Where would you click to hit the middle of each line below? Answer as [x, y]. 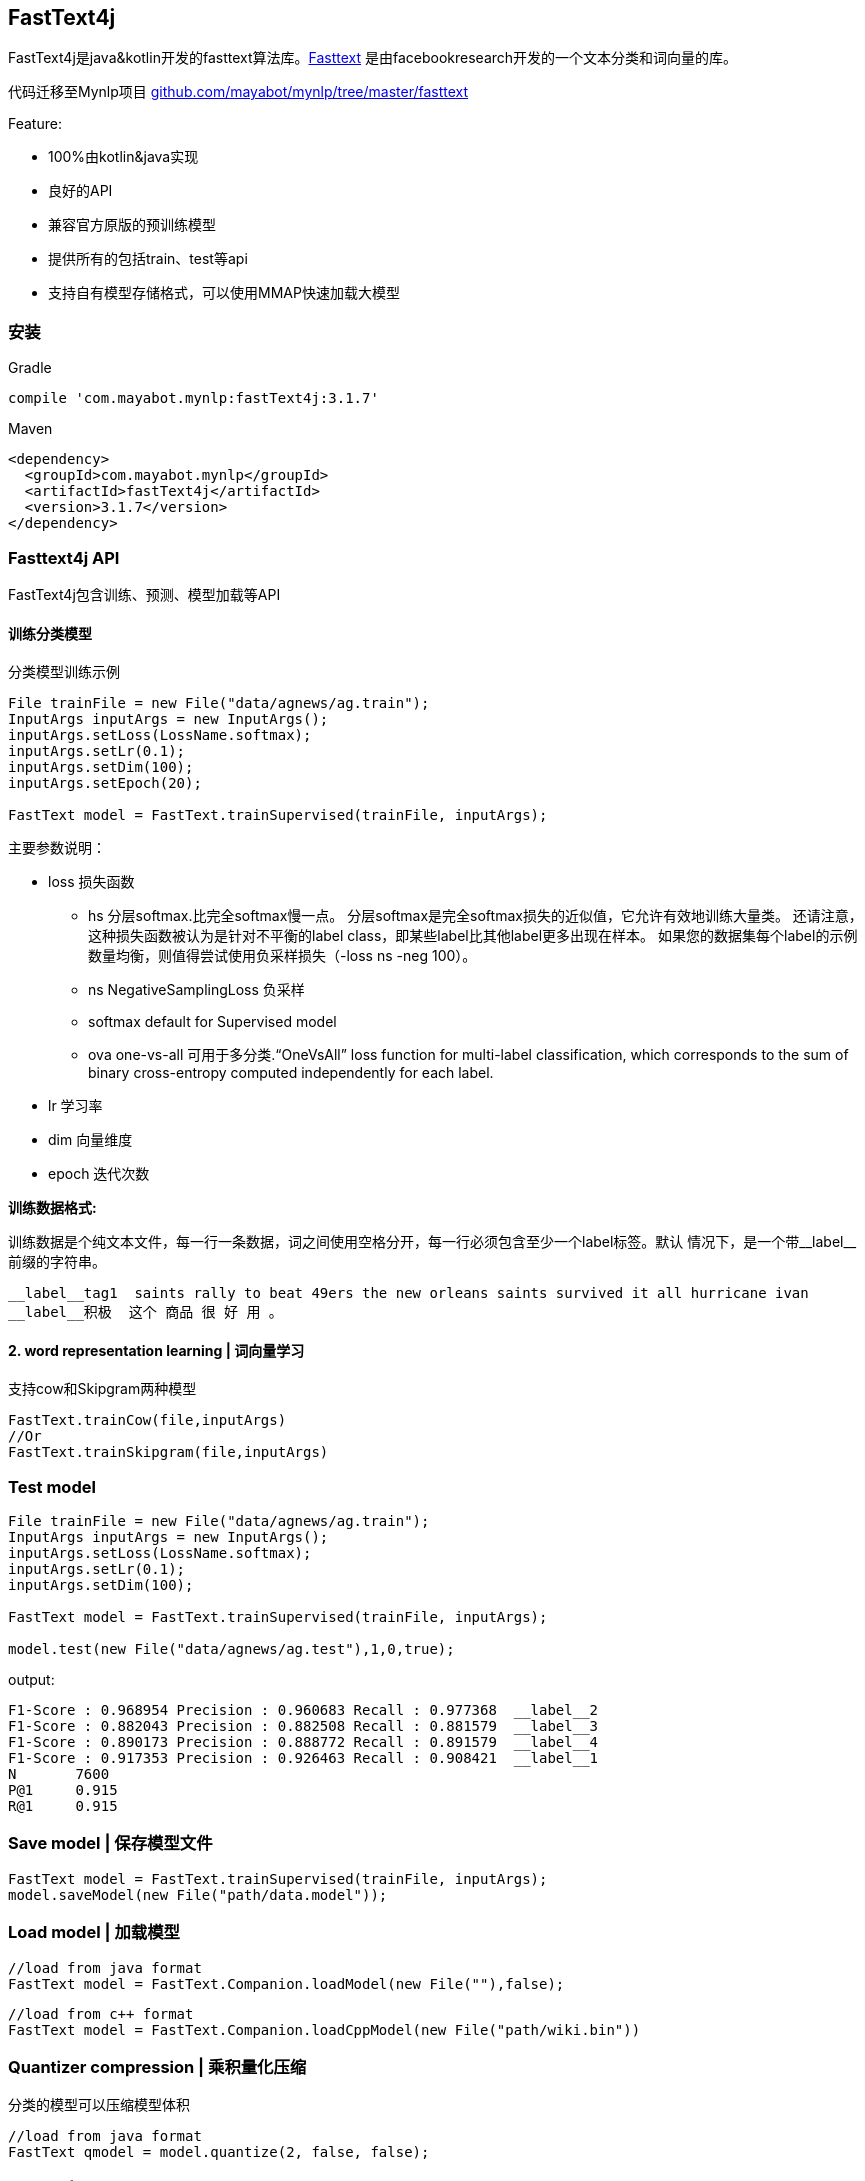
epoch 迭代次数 [99, 1174]
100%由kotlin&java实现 [123, 157]
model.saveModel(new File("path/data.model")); [198, 1894]
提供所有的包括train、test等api [148, 259]
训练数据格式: [52, 1208]
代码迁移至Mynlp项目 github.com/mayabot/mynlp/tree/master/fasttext [238, 92]
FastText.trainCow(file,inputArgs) [147, 1420]
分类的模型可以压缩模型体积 [99, 2105]
